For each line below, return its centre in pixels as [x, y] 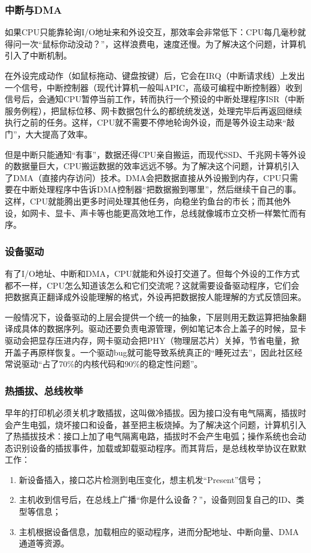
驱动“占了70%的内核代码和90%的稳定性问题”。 [112, 364]
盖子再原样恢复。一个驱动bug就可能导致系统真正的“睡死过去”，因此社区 [153, 352]
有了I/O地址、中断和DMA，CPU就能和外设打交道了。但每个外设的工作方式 [153, 273]
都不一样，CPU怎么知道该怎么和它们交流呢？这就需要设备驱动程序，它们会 [152, 285]
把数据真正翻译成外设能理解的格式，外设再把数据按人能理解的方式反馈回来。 [155, 297]
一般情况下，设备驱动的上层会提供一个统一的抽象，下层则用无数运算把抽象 [151, 317]
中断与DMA [33, 9]
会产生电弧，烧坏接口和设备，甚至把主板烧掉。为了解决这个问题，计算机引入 [155, 424]
